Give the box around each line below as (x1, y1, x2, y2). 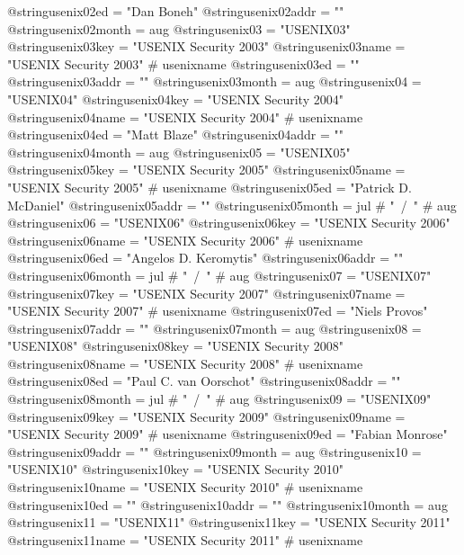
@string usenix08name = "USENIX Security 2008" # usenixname (7, 354, 363, 372)
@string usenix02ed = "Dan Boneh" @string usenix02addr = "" (7, 2, 344, 20)
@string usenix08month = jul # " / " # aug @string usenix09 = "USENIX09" (7, 389, 432, 408)
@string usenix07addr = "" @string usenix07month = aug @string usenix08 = (7, 318, 422, 337)
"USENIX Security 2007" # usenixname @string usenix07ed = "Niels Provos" (7, 301, 428, 320)
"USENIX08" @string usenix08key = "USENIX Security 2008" (7, 336, 344, 355)
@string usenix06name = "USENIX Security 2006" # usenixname (7, 230, 363, 249)
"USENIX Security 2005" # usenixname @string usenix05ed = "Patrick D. (7, 177, 412, 196)
